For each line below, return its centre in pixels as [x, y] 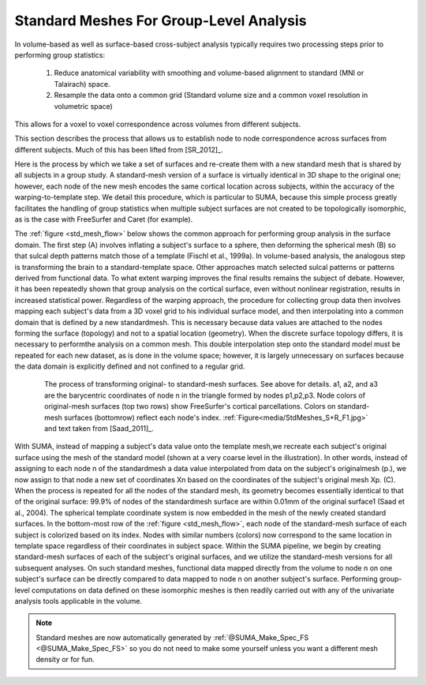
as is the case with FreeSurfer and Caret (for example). [104, 219]
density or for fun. [65, 660]
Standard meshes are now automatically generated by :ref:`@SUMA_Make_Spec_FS [172, 637]
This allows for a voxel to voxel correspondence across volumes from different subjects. [158, 124]
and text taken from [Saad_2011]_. [99, 429]
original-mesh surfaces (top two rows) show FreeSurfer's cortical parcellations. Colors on [190, 406]
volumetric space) [84, 106]
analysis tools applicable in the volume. [78, 601]
